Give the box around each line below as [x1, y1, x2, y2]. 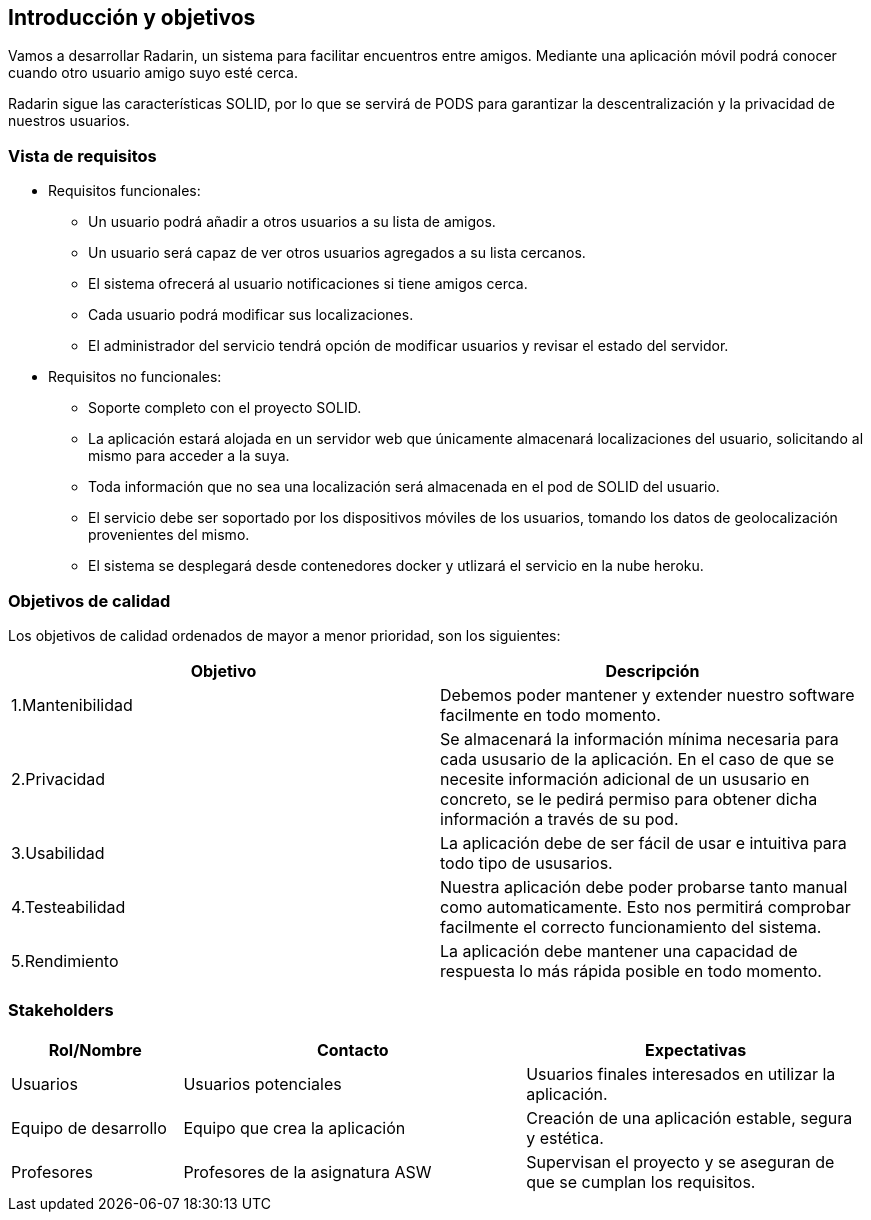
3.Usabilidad [11, 842, 105, 863]
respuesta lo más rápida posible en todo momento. [440, 960, 822, 981]
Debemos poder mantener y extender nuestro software [440, 684, 855, 705]
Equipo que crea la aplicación [183, 1117, 406, 1138]
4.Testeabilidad [11, 896, 126, 917]
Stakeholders [8, 1000, 114, 1021]
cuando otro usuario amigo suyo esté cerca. [8, 64, 298, 82]
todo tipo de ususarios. [440, 852, 613, 873]
